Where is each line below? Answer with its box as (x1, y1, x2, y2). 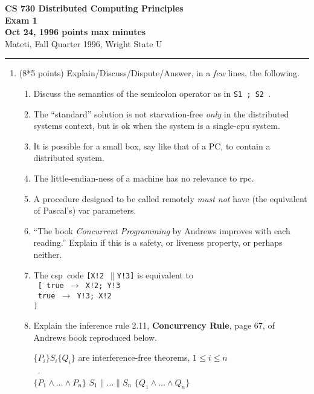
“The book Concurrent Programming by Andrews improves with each (33, 224, 290, 237)
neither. (33, 248, 62, 260)
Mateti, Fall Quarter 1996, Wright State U (5, 37, 162, 50)
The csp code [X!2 (33, 268, 104, 281)
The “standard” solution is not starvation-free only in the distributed (33, 107, 289, 120)
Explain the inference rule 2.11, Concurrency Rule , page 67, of (33, 319, 275, 332)
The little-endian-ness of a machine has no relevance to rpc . (33, 172, 254, 184)
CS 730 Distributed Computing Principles (5, 2, 184, 14)
